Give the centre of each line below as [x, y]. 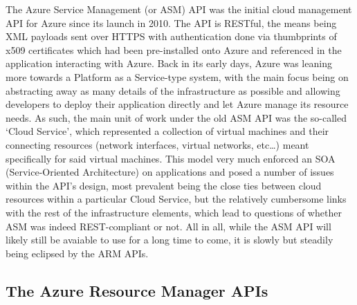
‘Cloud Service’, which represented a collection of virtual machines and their [167, 131]
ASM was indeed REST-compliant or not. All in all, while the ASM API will [168, 226]
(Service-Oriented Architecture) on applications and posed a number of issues [170, 172]
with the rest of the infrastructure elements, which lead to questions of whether [174, 212]
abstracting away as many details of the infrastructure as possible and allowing [173, 90]
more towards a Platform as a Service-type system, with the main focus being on [177, 76]
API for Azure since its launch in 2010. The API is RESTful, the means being [171, 22]
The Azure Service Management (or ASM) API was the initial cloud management [179, 9]
